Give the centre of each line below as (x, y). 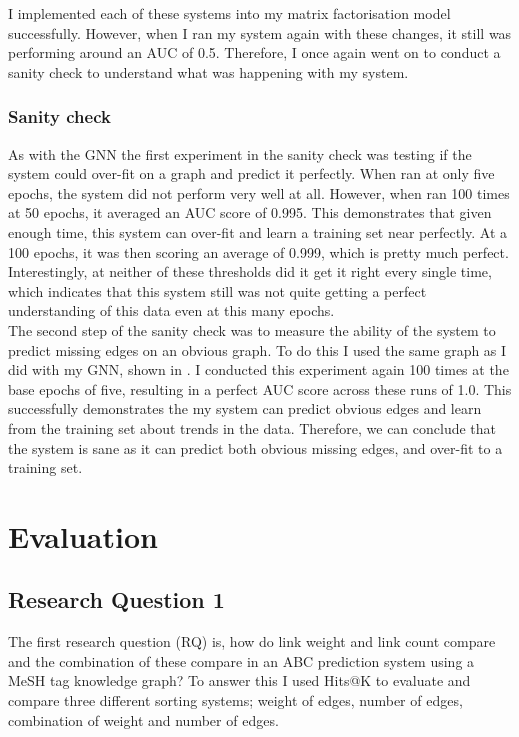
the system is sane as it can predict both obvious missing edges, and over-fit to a (255, 447)
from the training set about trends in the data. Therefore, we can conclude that (252, 427)
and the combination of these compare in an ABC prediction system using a (241, 660)
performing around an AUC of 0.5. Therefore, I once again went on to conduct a (254, 52)
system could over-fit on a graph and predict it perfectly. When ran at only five (251, 173)
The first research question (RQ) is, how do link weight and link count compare (252, 641)
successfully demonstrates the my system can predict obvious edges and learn (245, 408)
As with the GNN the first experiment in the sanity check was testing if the (240, 153)
